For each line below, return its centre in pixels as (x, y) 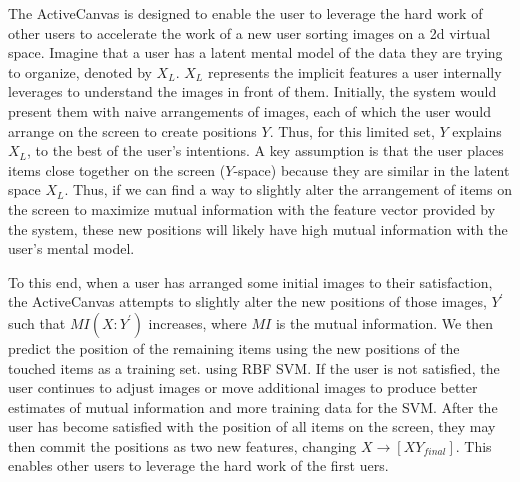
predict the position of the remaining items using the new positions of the (234, 347)
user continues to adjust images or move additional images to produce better (243, 387)
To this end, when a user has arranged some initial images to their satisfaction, (250, 281)
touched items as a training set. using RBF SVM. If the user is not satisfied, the (254, 367)
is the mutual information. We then (384, 322)
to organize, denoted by (80, 71)
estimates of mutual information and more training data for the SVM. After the (253, 406)
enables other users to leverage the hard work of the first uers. (198, 465)
